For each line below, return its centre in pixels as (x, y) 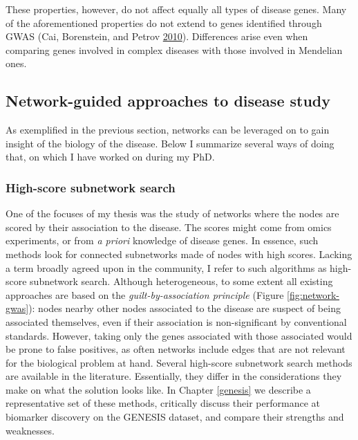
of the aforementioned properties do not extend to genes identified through (164, 22)
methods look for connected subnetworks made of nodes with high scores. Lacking (179, 254)
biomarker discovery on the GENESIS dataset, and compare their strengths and (175, 417)
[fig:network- (313, 294)
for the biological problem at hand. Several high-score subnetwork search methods (179, 362)
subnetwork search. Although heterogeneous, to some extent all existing (181, 281)
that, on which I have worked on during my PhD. (110, 157)
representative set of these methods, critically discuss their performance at (163, 403)
